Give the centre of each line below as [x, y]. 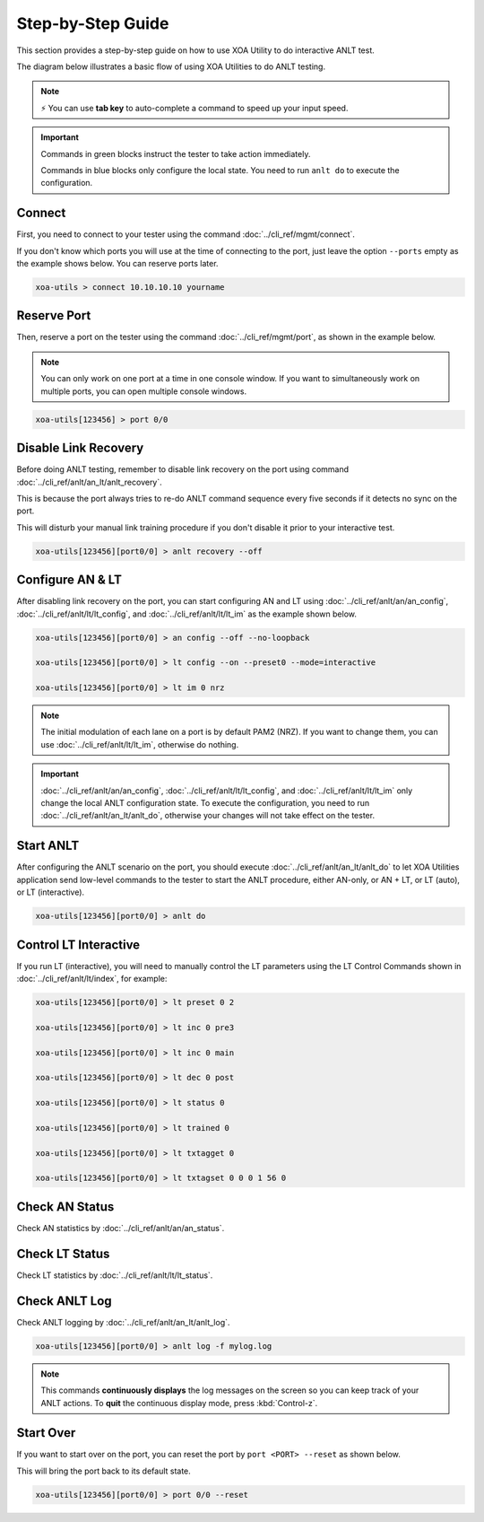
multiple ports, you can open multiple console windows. [144, 391]
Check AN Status [65, 1207]
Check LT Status [63, 1253]
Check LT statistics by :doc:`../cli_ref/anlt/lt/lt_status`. [115, 1275]
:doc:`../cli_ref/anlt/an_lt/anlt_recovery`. [90, 482]
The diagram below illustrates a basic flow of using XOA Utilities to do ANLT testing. [171, 66]
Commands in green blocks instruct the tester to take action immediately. [176, 153]
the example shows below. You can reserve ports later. [117, 263]
